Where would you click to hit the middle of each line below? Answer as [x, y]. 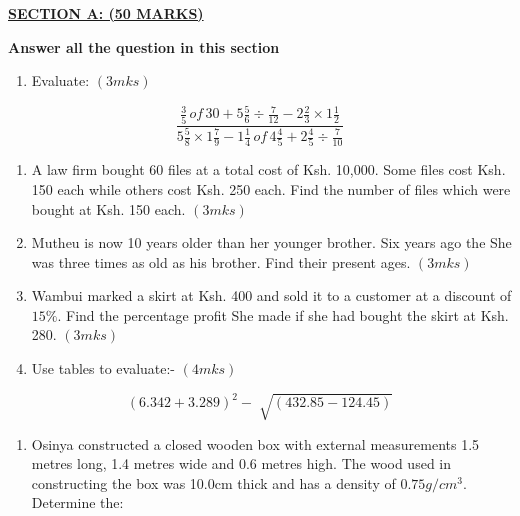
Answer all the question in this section [144, 46]
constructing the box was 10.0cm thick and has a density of [213, 482]
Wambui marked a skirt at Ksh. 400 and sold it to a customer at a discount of [271, 295]
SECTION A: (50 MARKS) [106, 13]
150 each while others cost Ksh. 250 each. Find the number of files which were [271, 188]
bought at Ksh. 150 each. [108, 208]
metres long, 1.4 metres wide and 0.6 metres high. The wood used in [241, 463]
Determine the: [77, 502]
